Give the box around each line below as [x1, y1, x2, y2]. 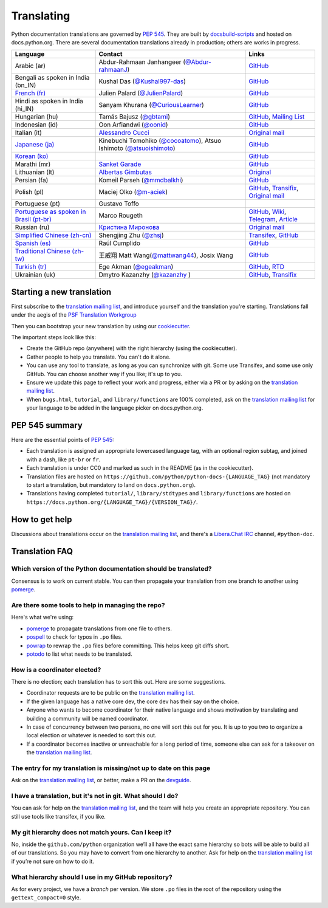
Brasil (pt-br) [15, 215, 52, 224]
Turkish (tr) [15, 263, 47, 271]
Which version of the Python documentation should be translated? [11, 565, 212, 573]
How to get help [11, 514, 72, 525]
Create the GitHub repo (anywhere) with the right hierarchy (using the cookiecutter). [26, 345, 237, 352]
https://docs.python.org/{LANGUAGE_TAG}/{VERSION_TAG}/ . [26, 498, 198, 506]
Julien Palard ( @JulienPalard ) [98, 89, 183, 97]
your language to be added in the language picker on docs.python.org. [26, 404, 203, 411]
